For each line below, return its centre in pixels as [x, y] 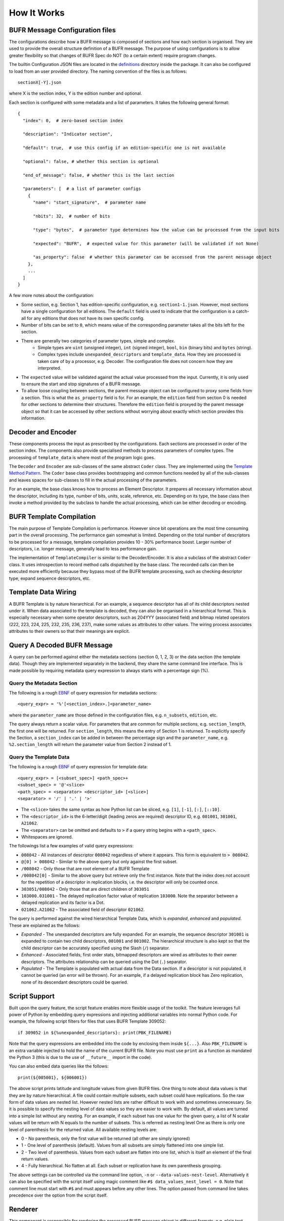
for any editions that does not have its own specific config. [86, 318]
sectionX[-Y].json [40, 83]
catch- [242, 311]
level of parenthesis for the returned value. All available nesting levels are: [83, 1129]
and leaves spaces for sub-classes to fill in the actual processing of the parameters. [93, 480]
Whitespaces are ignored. [47, 837]
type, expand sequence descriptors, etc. [50, 578]
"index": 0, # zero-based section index [73, 120]
